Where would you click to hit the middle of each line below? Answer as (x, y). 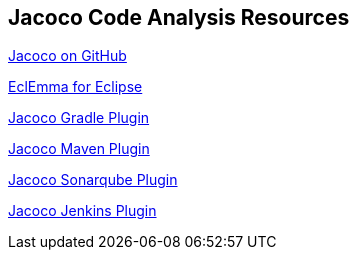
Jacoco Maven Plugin (79, 149)
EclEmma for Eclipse (75, 87)
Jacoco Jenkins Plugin (82, 211)
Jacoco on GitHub (67, 56)
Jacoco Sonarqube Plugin (93, 180)
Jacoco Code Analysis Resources (179, 17)
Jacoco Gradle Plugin (79, 118)
